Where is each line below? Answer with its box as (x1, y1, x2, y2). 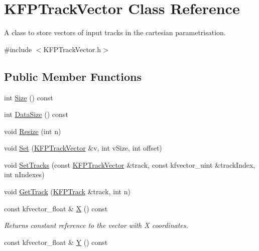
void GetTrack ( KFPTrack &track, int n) (4, 186, 131, 197)
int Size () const (4, 92, 53, 102)
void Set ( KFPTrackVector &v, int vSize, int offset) (4, 143, 162, 153)
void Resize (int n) (4, 125, 61, 136)
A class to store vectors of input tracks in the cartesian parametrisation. (4, 27, 226, 38)
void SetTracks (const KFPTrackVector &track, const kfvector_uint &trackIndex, (4, 159, 255, 170)
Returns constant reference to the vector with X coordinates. (4, 220, 188, 230)
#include (4, 44, 32, 54)
